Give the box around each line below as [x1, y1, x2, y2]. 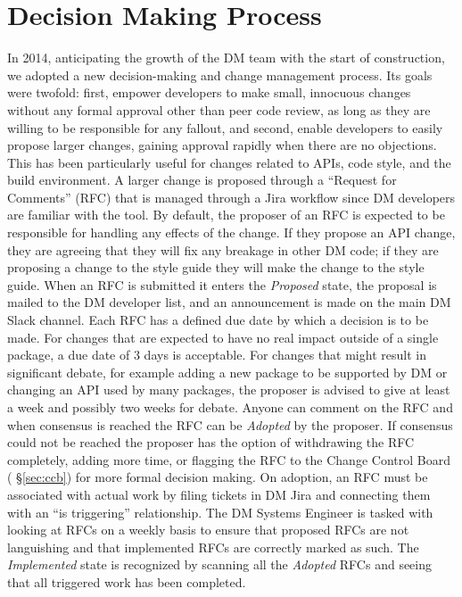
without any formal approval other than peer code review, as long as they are [7, 100, 431, 119]
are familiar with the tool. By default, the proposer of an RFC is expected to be [7, 205, 445, 224]
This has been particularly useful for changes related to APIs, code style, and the [7, 153, 451, 171]
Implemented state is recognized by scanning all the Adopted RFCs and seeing [7, 555, 433, 574]
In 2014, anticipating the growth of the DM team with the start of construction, [7, 48, 445, 67]
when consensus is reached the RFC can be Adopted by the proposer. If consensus [7, 415, 453, 434]
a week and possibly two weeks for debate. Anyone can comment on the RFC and [7, 398, 453, 416]
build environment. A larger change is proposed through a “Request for [7, 170, 397, 189]
